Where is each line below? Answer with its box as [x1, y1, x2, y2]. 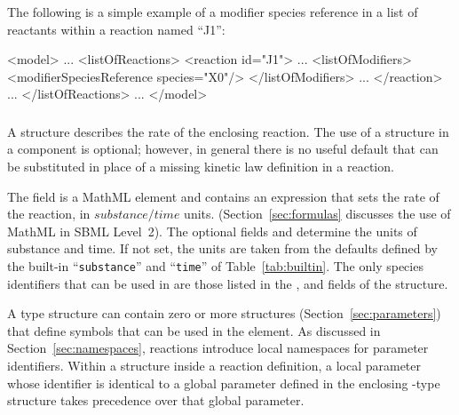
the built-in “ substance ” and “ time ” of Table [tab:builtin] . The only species [7, 257, 423, 275]
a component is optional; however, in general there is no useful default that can [7, 140, 439, 158]
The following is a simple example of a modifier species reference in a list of [7, 3, 418, 20]
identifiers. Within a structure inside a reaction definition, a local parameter [7, 356, 422, 375]
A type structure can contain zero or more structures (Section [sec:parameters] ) [7, 304, 441, 323]
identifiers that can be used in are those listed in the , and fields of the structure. [7, 274, 448, 292]
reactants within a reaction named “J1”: [7, 20, 226, 38]
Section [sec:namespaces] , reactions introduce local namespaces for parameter [7, 339, 429, 357]
